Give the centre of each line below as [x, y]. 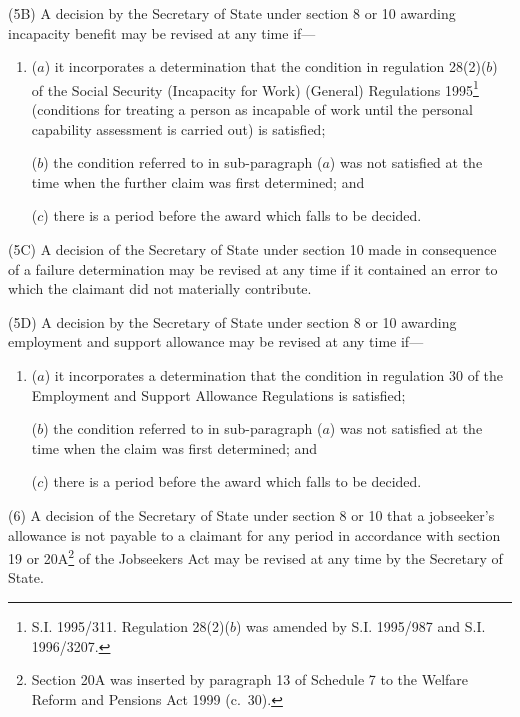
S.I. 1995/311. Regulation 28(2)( [130, 625]
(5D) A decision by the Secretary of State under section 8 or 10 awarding [232, 321]
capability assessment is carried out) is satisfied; [178, 128]
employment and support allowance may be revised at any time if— [216, 341]
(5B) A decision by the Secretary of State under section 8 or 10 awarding [232, 13]
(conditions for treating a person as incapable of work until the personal [252, 109]
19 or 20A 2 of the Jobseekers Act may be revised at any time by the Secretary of [255, 556]
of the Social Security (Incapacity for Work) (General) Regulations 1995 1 [255, 88]
